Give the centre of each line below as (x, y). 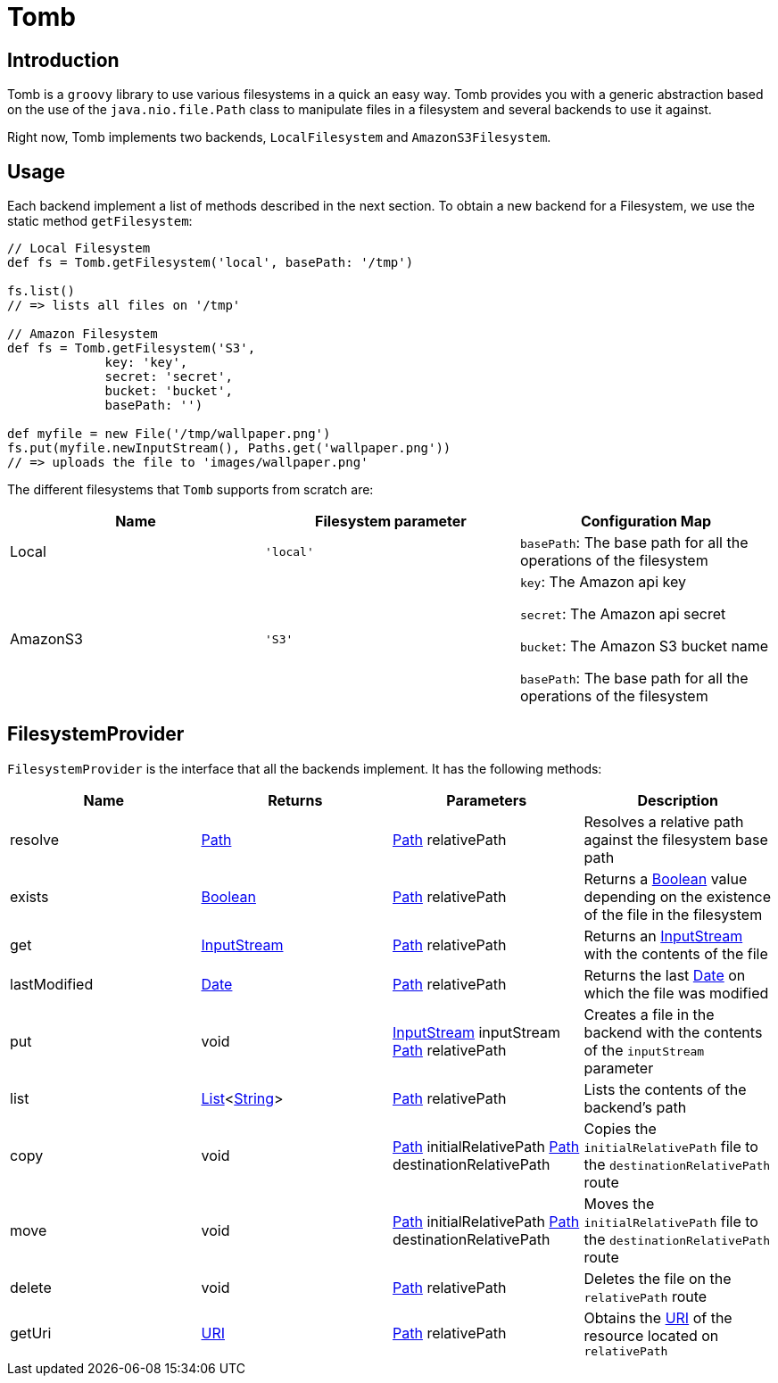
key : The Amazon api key (603, 582)
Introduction (63, 60)
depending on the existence (678, 896)
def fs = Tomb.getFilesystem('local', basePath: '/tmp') (211, 263)
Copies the (620, 1128)
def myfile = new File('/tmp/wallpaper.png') (169, 434)
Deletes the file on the (658, 1278)
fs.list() (41, 291)
